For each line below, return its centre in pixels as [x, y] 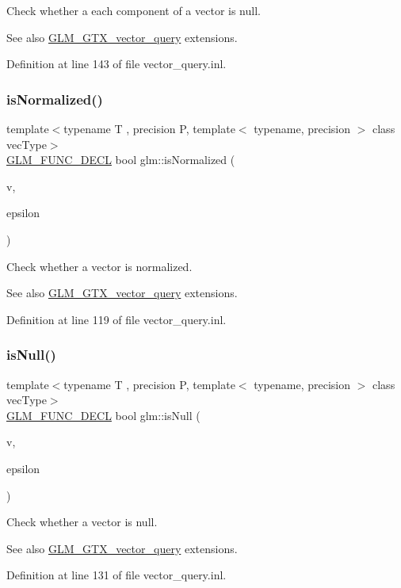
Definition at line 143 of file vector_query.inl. [116, 64]
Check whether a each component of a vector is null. [134, 10]
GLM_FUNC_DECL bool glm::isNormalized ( [121, 160]
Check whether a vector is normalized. [99, 266]
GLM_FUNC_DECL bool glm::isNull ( [103, 415]
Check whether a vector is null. [82, 522]
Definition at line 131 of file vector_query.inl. [116, 575]
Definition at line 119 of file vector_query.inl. [116, 319]
